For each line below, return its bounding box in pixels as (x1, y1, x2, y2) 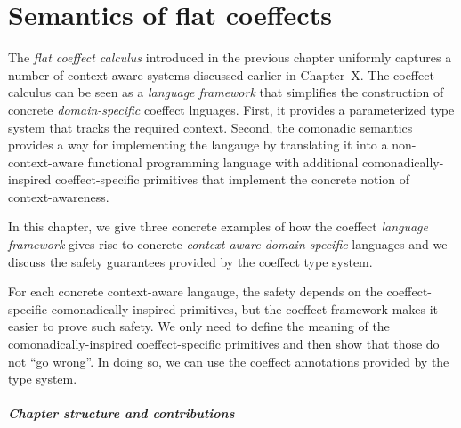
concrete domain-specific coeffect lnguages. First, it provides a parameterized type (8, 100, 455, 118)
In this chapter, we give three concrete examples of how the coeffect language (8, 217, 429, 236)
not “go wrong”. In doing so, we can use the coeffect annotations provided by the (8, 351, 449, 370)
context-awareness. (8, 187, 109, 206)
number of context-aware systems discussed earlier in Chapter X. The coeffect (8, 65, 434, 84)
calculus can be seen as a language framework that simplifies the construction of (8, 83, 444, 101)
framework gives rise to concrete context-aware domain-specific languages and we (8, 235, 448, 254)
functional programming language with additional (87, 152, 359, 171)
